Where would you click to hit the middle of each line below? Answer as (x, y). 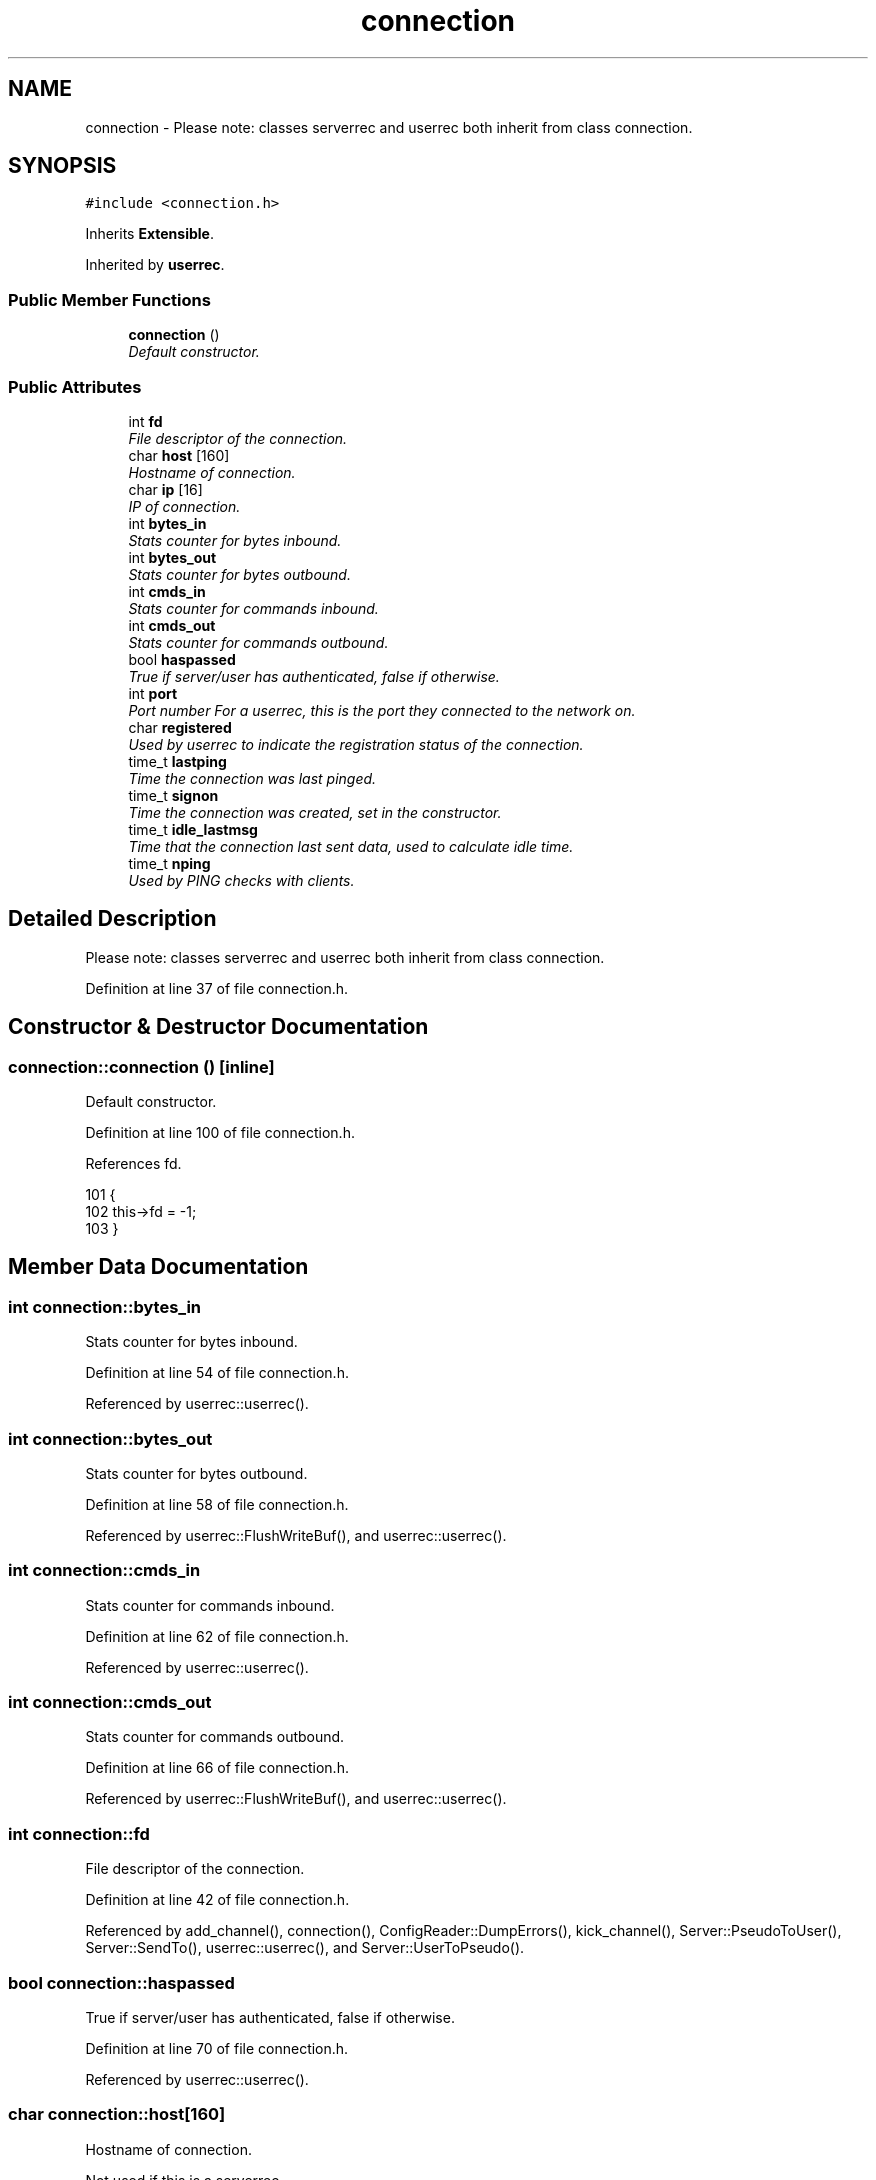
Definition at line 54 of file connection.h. (217, 1373)
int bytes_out (172, 557)
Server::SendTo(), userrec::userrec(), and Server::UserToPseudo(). (305, 1948)
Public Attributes (75, 386)
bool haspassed (182, 659)
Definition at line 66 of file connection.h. (217, 1768)
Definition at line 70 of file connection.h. (217, 2048)
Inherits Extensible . (149, 234)
